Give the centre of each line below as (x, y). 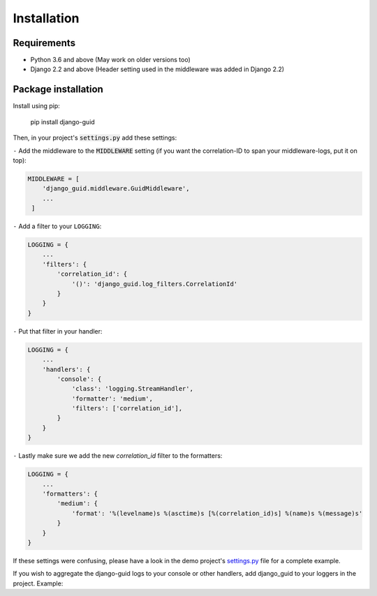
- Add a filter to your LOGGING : (57, 226)
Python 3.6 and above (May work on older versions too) (111, 60)
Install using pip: (37, 106)
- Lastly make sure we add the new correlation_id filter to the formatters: (118, 456)
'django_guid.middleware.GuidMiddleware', (116, 189)
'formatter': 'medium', (112, 398)
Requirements (44, 43)
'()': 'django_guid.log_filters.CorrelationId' (155, 284)
